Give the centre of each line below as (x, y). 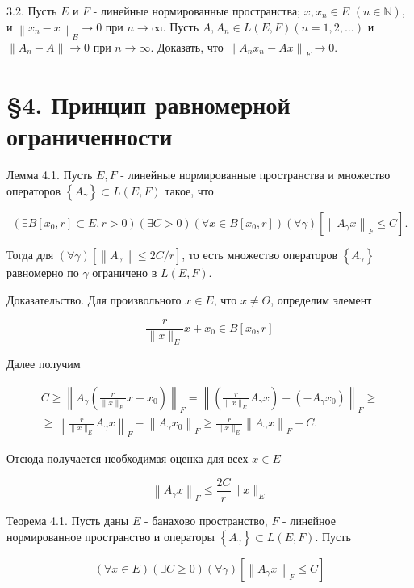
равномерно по (43, 272)
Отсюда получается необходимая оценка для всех (128, 458)
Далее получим (44, 363)
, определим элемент (321, 299)
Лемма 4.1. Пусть (50, 175)
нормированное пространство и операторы (111, 536)
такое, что (189, 190)
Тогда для (30, 254)
